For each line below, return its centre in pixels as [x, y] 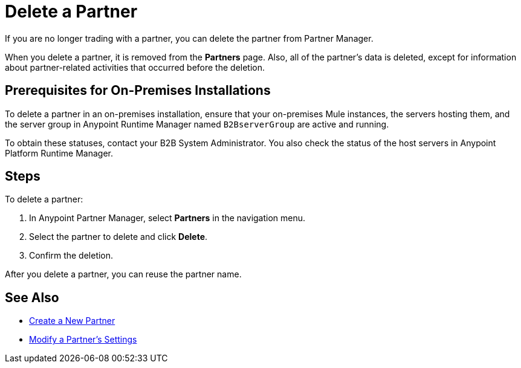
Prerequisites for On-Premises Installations [138, 91]
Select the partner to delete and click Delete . [118, 237]
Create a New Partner [72, 321]
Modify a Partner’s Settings [83, 340]
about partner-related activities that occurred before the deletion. [135, 67]
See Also [32, 297]
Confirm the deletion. [71, 256]
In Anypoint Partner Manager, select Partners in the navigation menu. [167, 218]
